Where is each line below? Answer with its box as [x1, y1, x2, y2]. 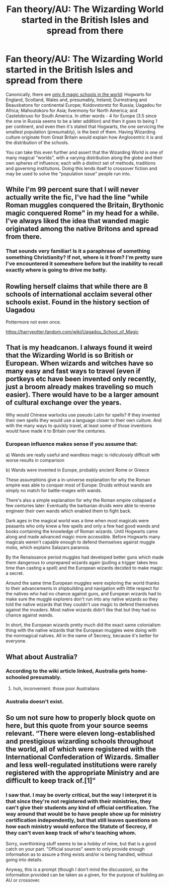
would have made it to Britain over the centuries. [6, 428, 106, 434]
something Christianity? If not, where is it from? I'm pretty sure [6, 254, 163, 261]
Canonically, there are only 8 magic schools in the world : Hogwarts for [6, 91, 152, 97]
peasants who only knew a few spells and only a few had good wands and [6, 523, 160, 529]
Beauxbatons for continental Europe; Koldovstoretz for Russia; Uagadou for [6, 102, 162, 108]
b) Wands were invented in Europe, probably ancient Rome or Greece [6, 467, 150, 473]
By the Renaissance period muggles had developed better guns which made [6, 554, 164, 560]
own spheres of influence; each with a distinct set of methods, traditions [6, 160, 156, 166]
